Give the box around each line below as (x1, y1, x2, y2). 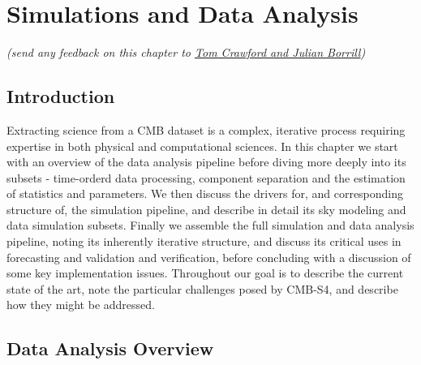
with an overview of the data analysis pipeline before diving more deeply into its (6, 153, 406, 170)
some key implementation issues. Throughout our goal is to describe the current (6, 264, 404, 281)
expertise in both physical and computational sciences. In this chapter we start (6, 137, 398, 154)
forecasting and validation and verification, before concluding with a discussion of (6, 248, 411, 265)
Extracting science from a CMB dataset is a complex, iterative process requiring (6, 121, 406, 138)
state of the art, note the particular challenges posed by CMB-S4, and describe (6, 280, 398, 297)
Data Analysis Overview (6, 336, 214, 361)
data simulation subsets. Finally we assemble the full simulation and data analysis (6, 217, 415, 234)
